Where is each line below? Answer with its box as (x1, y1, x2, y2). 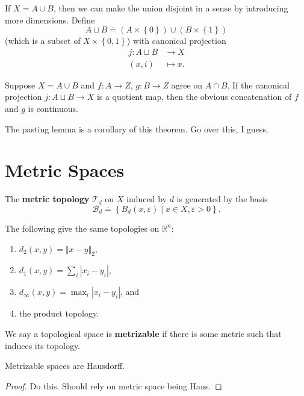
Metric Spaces (5, 158, 125, 182)
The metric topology (5, 193, 90, 205)
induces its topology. (5, 339, 81, 351)
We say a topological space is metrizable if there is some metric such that (5, 327, 282, 339)
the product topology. (19, 307, 99, 320)
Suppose (5, 78, 36, 91)
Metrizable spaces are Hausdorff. (5, 359, 125, 372)
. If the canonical (227, 78, 290, 91)
